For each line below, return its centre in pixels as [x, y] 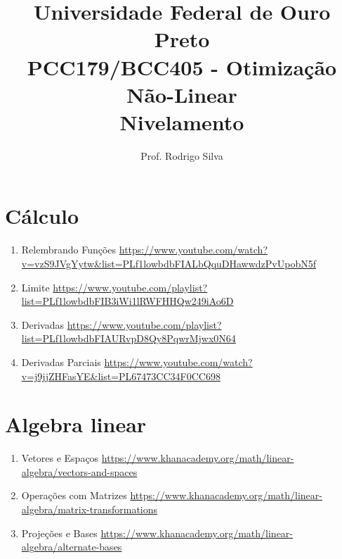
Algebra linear [76, 424]
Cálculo [42, 216]
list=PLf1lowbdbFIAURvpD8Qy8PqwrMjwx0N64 [129, 338]
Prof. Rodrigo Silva [182, 155]
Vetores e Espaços [60, 458]
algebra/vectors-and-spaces [79, 471]
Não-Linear [182, 94]
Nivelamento [182, 121]
